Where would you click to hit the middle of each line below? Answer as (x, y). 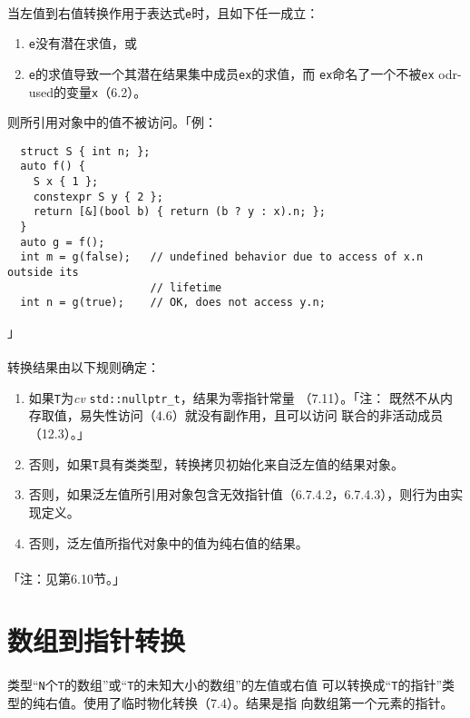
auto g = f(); (63, 242)
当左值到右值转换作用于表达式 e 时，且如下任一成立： (163, 12)
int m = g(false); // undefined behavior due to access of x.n (222, 257)
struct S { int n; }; (85, 151)
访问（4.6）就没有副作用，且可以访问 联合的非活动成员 (280, 415)
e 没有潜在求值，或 (83, 43)
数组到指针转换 (97, 640)
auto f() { (53, 167)
